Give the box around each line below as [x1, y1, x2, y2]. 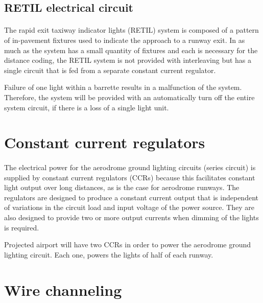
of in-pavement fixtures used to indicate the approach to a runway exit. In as [4, 34, 245, 45]
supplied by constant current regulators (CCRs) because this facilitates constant [4, 172, 255, 182]
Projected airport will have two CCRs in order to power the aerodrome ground [4, 239, 251, 250]
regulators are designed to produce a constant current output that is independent [4, 192, 258, 202]
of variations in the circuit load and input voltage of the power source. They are [4, 202, 254, 213]
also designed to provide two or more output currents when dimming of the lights [4, 212, 259, 223]
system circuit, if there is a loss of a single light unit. [4, 102, 169, 112]
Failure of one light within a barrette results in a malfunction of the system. [4, 82, 242, 92]
